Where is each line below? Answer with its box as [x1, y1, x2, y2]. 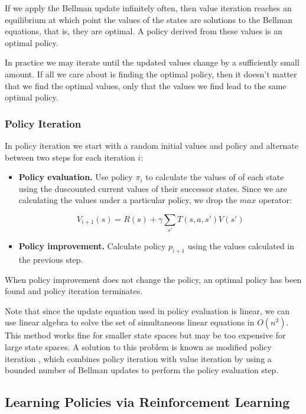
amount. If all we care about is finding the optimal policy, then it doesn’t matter [5, 67, 297, 80]
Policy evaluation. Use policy [18, 171, 133, 183]
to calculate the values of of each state [145, 171, 284, 183]
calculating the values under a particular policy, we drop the [18, 194, 237, 206]
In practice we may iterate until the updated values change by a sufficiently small [5, 56, 300, 69]
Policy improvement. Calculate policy [18, 240, 166, 252]
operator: [259, 194, 292, 206]
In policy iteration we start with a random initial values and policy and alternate [5, 139, 298, 151]
